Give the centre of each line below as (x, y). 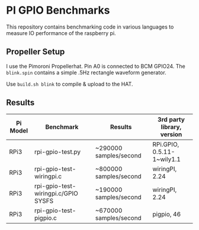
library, (171, 127)
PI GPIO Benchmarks (58, 10)
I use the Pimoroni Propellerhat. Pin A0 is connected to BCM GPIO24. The (96, 66)
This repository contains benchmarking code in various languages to (90, 27)
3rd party (171, 119)
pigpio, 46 (167, 214)
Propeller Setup (36, 52)
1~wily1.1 (166, 159)
